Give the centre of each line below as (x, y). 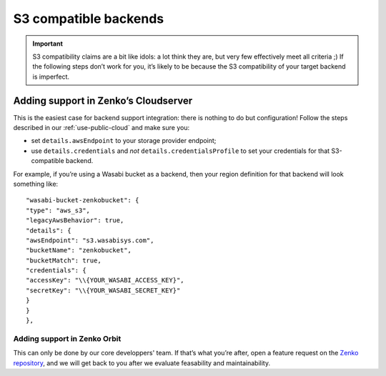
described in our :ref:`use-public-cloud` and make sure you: (101, 128)
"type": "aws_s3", (58, 210)
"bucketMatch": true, (64, 260)
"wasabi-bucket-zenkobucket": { (83, 201)
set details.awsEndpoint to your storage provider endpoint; (124, 141)
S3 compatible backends (89, 19)
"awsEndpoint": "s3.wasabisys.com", (90, 240)
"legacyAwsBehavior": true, (75, 221)
